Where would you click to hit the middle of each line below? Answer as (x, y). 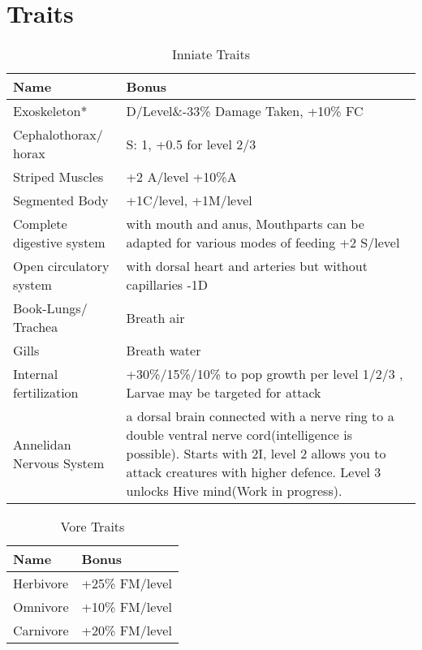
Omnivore (41, 607)
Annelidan (42, 444)
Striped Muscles (58, 177)
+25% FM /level (127, 583)
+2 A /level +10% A (181, 177)
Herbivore (41, 583)
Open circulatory (61, 266)
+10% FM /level (127, 607)
